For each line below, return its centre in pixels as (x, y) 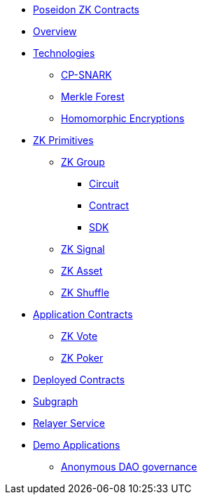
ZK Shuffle (85, 292)
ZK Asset (82, 271)
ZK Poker (82, 358)
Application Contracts (83, 314)
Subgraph (56, 401)
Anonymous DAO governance (129, 467)
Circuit (104, 184)
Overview (55, 31)
